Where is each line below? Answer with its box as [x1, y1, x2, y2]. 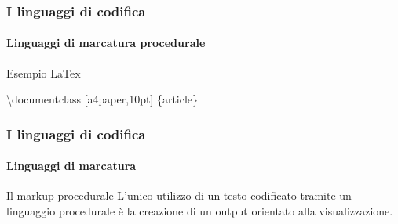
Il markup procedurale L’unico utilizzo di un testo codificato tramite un [6, 187, 352, 204]
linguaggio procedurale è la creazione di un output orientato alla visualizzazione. [6, 203, 393, 219]
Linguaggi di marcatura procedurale [6, 34, 206, 51]
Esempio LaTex [6, 64, 81, 81]
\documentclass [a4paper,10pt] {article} [6, 91, 199, 107]
